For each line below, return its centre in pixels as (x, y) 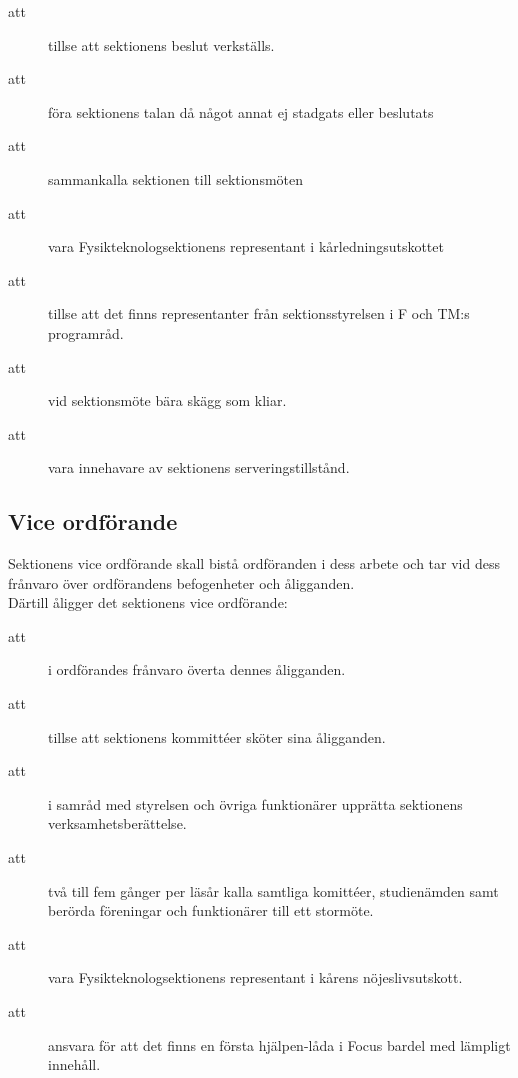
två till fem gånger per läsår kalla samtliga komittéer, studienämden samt (273, 890)
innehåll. (74, 1064)
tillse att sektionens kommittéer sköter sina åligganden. (217, 736)
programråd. (86, 332)
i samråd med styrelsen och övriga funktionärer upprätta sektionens (255, 803)
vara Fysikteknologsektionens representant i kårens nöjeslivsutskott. (255, 977)
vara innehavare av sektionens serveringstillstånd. (199, 467)
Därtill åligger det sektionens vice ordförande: (148, 602)
